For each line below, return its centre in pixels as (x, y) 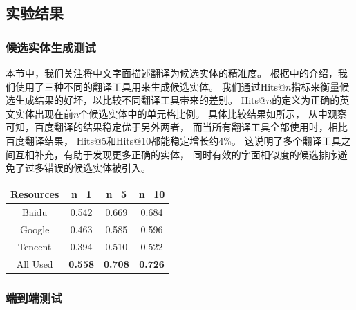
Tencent (35, 246)
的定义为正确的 (306, 100)
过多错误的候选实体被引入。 (87, 168)
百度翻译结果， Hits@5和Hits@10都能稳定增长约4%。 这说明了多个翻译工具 (174, 140)
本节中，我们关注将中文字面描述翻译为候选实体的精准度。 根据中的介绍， (172, 73)
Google (35, 229)
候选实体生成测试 (51, 47)
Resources (35, 194)
